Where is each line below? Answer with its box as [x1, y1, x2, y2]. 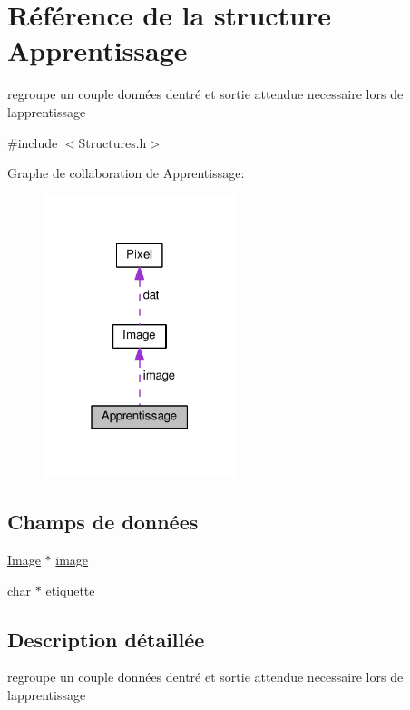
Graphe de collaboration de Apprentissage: [7, 163, 245, 182]
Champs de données [7, 508, 199, 536]
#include [7, 133, 58, 152]
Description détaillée [7, 625, 205, 653]
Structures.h [78, 133, 147, 152]
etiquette [45, 580, 95, 599]
